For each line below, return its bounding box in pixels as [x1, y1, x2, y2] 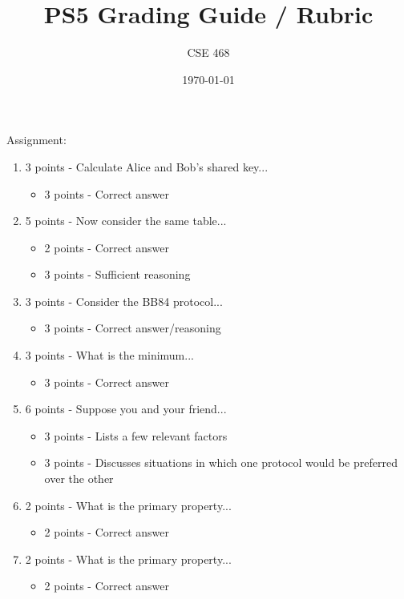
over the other [44, 470, 114, 487]
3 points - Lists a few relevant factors [44, 427, 228, 444]
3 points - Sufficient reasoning [44, 266, 191, 283]
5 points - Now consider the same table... [25, 212, 227, 229]
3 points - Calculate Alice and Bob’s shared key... [25, 158, 269, 175]
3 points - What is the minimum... [25, 347, 194, 364]
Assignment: [6, 131, 67, 148]
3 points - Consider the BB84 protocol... [25, 292, 223, 309]
